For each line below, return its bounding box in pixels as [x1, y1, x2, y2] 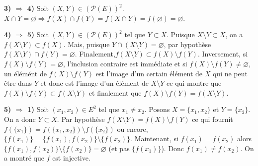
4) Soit [27, 3, 49, 13]
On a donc [4, 113, 36, 124]
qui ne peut [212, 68, 248, 78]
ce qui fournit [192, 113, 233, 124]
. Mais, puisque [63, 39, 110, 49]
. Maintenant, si [130, 133, 178, 144]
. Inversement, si [197, 49, 248, 59]
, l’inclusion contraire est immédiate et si [63, 58, 187, 68]
